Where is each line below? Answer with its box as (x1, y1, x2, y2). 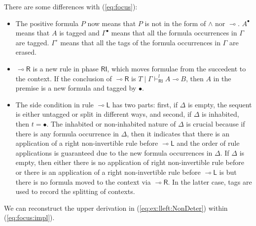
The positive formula (15, 18, 79, 28)
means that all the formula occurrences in (111, 28, 237, 38)
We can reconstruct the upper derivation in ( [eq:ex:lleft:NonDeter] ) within (4, 202, 228, 213)
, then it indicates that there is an (127, 128, 230, 138)
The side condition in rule (15, 99, 94, 109)
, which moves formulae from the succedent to (107, 63, 246, 73)
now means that (87, 18, 136, 28)
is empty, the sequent (187, 99, 252, 109)
